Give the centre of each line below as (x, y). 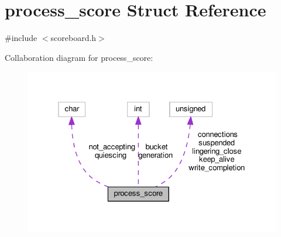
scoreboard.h (73, 38)
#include (21, 38)
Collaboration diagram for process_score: (79, 57)
